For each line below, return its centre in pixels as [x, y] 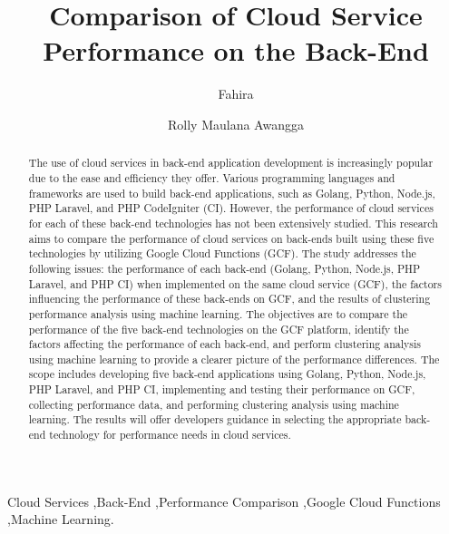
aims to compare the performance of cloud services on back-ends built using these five [231, 238]
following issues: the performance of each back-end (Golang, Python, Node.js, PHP [224, 268]
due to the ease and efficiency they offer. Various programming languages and [212, 177]
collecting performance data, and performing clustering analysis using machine [214, 404]
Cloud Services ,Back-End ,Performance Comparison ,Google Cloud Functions [224, 501]
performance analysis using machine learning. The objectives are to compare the [218, 313]
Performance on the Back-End [236, 50]
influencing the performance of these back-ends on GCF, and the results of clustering [229, 299]
